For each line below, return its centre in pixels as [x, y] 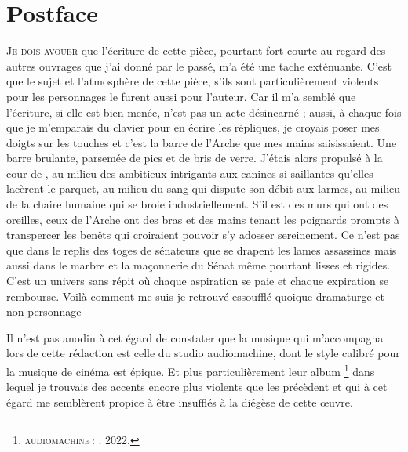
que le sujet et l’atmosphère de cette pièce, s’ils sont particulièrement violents [193, 81]
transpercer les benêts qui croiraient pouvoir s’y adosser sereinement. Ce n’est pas [203, 235]
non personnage [44, 311]
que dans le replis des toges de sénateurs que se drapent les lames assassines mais [202, 250]
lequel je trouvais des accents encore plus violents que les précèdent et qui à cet [197, 387]
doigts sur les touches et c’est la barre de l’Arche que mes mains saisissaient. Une [202, 142]
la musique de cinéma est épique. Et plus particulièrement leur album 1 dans [191, 370]
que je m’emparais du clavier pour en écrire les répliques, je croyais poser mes [193, 127]
